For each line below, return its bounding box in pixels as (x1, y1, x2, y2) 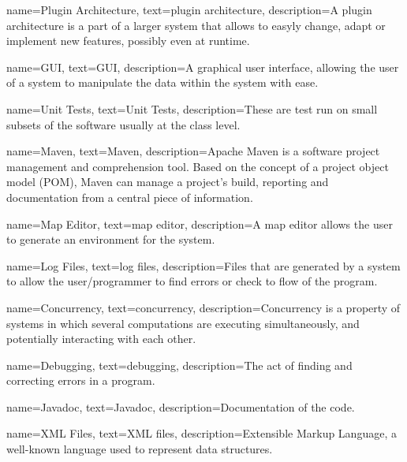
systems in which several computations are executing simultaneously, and (6, 315, 360, 331)
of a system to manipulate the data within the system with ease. (6, 74, 319, 91)
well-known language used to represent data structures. (6, 441, 273, 457)
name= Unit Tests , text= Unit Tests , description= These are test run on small (6, 100, 378, 117)
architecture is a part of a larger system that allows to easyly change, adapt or (6, 17, 386, 33)
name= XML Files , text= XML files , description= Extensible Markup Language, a (6, 425, 397, 442)
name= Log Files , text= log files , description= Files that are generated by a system (6, 257, 401, 274)
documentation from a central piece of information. (6, 188, 253, 205)
